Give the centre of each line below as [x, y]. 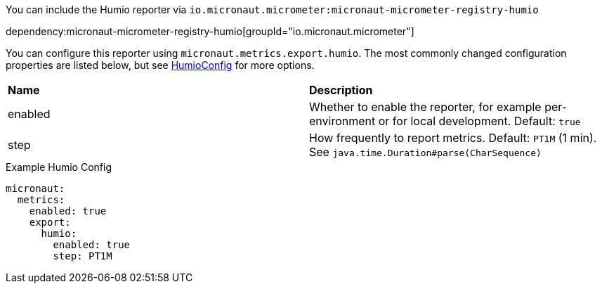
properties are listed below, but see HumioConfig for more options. [160, 65]
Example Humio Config [59, 167]
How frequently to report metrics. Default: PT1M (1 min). [453, 138]
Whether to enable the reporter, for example [425, 107]
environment [342, 121]
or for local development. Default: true [479, 121]
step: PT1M [83, 256]
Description [341, 90]
